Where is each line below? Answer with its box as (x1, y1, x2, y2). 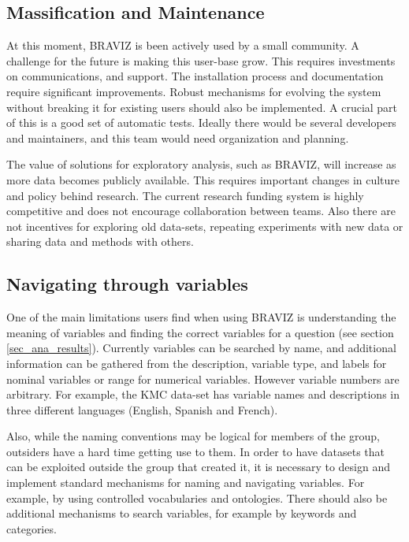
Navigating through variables (6, 272, 248, 296)
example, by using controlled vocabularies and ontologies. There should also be (6, 489, 388, 506)
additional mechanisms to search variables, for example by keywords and (6, 505, 357, 522)
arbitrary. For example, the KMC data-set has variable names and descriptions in (6, 386, 400, 403)
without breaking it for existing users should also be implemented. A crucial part (6, 98, 398, 115)
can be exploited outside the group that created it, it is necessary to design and (6, 458, 390, 475)
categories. (6, 520, 57, 536)
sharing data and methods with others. (6, 233, 194, 250)
